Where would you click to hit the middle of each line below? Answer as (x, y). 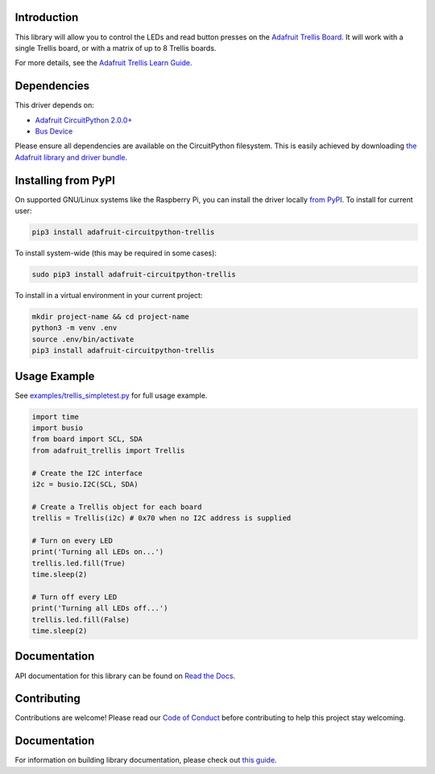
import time (56, 416)
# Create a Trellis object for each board (117, 507)
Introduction (47, 17)
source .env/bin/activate (83, 339)
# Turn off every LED (75, 597)
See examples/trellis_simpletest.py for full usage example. (111, 395)
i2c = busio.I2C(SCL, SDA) (85, 484)
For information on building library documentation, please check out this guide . (146, 760)
